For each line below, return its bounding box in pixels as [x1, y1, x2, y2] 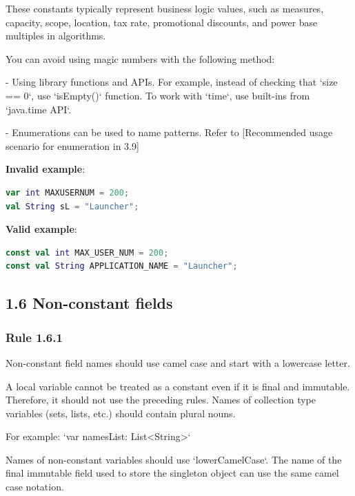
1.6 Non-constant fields [6, 292, 173, 314]
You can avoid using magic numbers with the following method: [6, 51, 275, 66]
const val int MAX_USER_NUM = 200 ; [6, 247, 169, 258]
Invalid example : [6, 162, 85, 176]
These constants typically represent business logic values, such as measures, [6, 1, 324, 15]
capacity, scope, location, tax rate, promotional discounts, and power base [6, 15, 318, 29]
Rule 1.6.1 [6, 328, 63, 345]
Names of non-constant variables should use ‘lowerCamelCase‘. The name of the [6, 452, 342, 466]
